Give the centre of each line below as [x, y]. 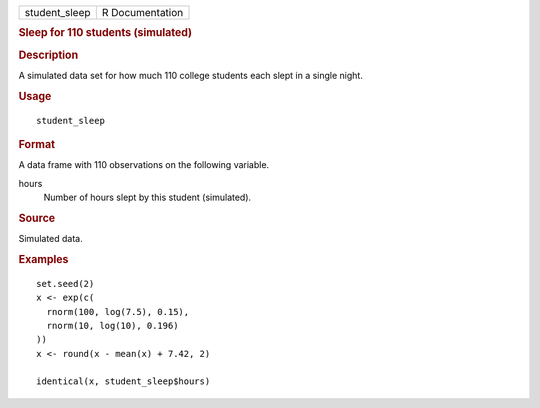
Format [36, 144]
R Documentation [142, 12]
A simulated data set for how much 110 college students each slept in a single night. [191, 75]
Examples [43, 259]
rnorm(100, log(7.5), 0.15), [118, 311]
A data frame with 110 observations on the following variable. [144, 165]
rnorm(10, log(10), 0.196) [112, 325]
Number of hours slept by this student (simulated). [147, 197]
